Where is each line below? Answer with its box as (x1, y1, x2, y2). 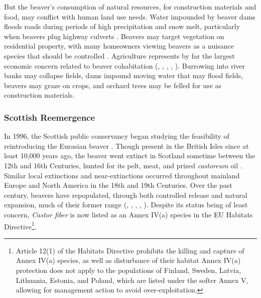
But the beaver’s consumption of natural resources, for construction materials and (4, 2, 256, 12)
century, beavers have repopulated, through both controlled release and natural (4, 189, 247, 200)
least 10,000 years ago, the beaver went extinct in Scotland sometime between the (4, 150, 255, 161)
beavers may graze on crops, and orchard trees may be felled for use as (4, 80, 222, 90)
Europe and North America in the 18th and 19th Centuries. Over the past (4, 180, 232, 190)
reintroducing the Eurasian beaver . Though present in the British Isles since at (4, 140, 249, 151)
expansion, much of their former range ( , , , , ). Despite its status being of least (4, 199, 248, 210)
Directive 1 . (4, 219, 37, 231)
